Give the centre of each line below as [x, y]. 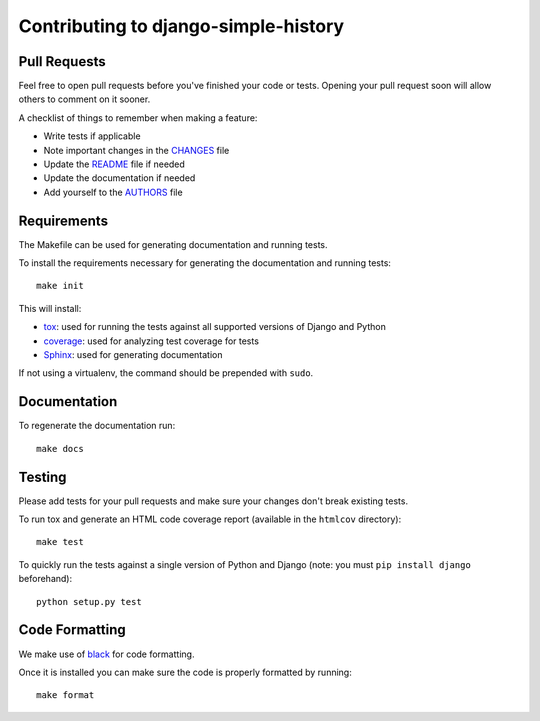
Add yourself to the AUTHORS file [113, 192]
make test [60, 542]
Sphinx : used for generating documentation [133, 355]
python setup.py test [89, 601]
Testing [42, 476]
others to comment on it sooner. [84, 99]
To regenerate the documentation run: [97, 426]
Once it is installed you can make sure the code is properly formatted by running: [185, 672]
